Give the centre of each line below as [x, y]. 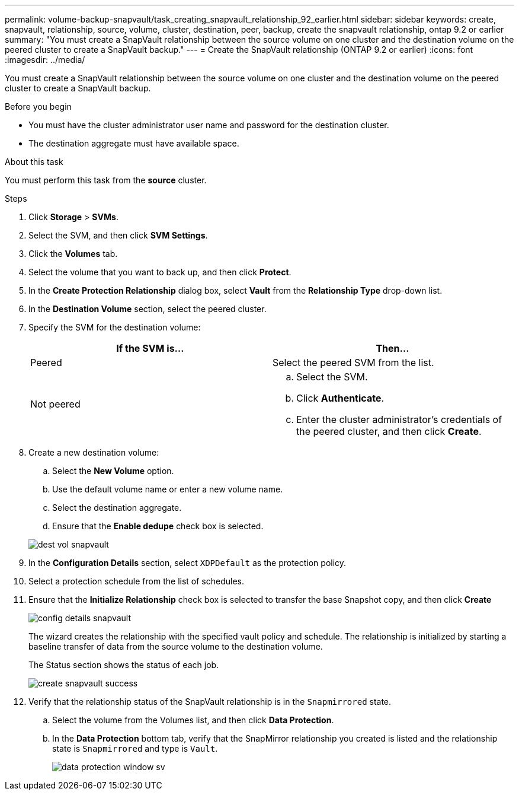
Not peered [55, 404]
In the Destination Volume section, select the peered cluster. [148, 309]
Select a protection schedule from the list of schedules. [136, 581]
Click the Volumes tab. [73, 254]
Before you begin [38, 106]
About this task [34, 162]
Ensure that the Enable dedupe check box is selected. [158, 526]
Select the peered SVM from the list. [353, 362]
